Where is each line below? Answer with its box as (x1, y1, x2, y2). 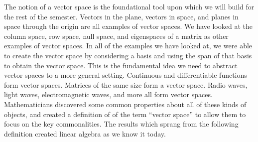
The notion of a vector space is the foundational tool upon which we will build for (4, 1, 255, 11)
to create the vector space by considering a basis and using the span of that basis (4, 50, 252, 60)
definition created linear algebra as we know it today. (4, 128, 166, 139)
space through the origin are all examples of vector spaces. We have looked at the (4, 21, 253, 31)
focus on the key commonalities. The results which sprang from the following (4, 119, 239, 129)
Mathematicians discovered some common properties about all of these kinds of (4, 99, 247, 109)
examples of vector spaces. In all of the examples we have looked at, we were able (4, 40, 253, 51)
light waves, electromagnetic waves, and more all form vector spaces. (4, 89, 213, 100)
